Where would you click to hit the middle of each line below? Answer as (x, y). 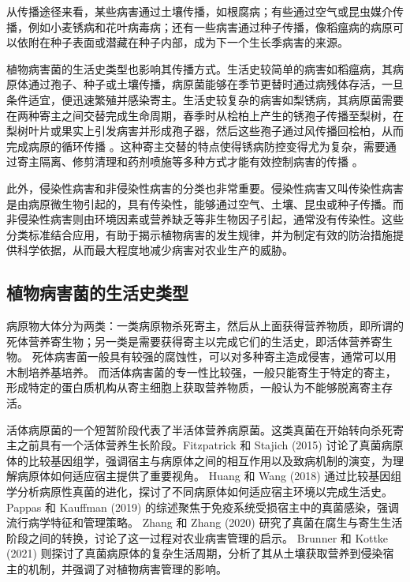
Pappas (24, 507)
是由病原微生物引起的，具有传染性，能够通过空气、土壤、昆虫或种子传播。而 (205, 203)
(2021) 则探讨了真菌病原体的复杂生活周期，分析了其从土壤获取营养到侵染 (195, 553)
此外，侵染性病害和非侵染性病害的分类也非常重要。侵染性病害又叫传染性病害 (205, 188)
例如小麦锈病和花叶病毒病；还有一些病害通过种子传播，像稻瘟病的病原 (210, 26)
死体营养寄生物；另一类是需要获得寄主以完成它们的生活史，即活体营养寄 (194, 341)
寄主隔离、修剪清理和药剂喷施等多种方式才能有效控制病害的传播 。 (190, 161)
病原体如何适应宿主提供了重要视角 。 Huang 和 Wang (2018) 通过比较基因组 (209, 476)
